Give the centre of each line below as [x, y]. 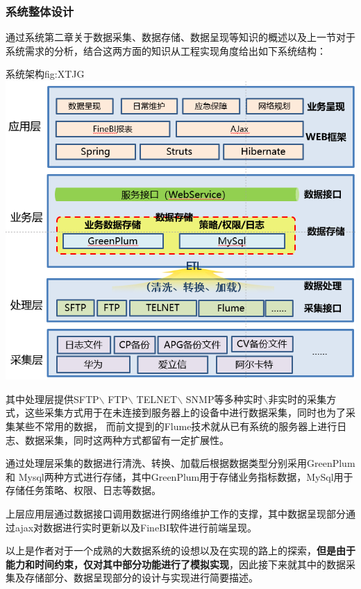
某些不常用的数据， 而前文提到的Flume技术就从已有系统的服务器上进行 [176, 426]
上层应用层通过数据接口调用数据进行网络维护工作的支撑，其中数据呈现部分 [176, 513]
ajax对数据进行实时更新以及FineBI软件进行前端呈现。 [136, 527]
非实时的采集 [297, 399]
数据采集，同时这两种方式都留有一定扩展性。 [127, 439]
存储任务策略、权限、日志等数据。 [83, 490]
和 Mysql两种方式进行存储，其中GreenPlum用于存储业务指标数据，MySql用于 [179, 476]
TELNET [157, 399]
